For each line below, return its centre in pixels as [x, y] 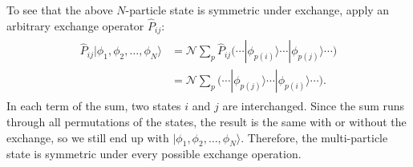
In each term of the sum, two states [94, 106]
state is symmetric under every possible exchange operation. [154, 154]
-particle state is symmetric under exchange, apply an [257, 10]
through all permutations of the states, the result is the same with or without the [206, 121]
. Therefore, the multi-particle [314, 137]
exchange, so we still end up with [88, 137]
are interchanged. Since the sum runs [314, 106]
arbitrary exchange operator [75, 25]
